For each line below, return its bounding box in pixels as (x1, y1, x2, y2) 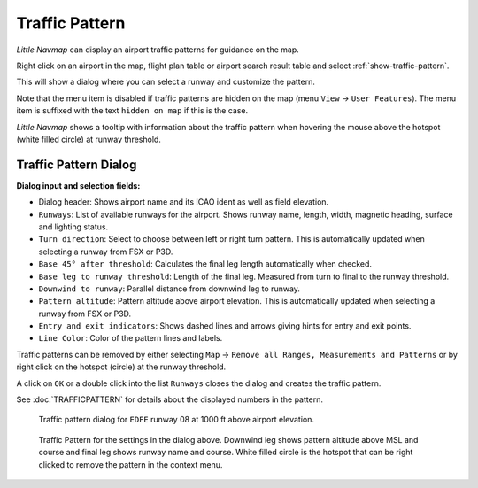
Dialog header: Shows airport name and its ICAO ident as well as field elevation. (38, 197, 329, 207)
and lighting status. (38, 221, 109, 232)
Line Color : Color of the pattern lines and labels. (38, 333, 223, 344)
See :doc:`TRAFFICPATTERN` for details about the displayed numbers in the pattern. (16, 394, 323, 405)
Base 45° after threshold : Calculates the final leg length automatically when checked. (38, 259, 372, 269)
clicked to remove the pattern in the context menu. (38, 459, 223, 469)
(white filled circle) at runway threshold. (16, 134, 161, 144)
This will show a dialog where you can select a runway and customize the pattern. (16, 76, 316, 88)
